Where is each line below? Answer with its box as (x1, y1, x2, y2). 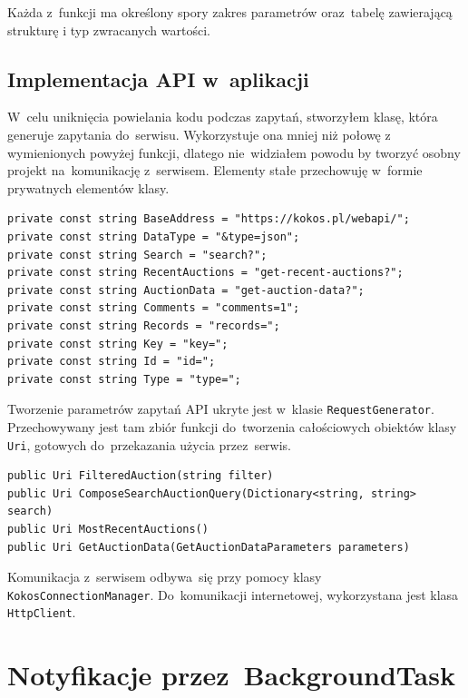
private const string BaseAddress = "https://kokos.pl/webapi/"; (7, 212, 410, 226)
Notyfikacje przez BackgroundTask (7, 656, 455, 693)
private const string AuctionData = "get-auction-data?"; (7, 283, 365, 297)
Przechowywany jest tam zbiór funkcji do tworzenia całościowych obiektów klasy (7, 417, 457, 436)
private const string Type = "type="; (7, 372, 241, 386)
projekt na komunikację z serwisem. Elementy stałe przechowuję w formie (7, 161, 423, 180)
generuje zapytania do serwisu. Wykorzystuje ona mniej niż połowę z (7, 124, 391, 143)
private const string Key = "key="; (7, 337, 229, 350)
